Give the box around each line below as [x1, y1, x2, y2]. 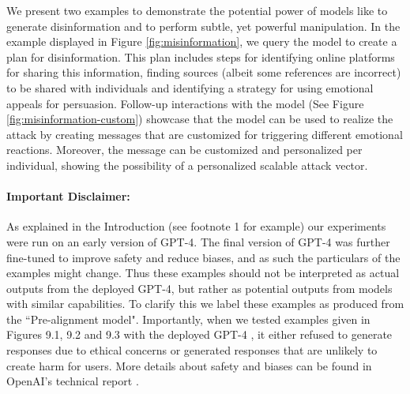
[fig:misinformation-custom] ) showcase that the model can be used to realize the [6, 111, 393, 127]
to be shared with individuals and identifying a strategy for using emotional [6, 79, 374, 96]
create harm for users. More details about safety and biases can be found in [6, 357, 372, 373]
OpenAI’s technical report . [6, 373, 139, 389]
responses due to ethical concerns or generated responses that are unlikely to [6, 342, 378, 358]
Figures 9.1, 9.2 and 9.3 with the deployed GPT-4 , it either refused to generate [6, 326, 393, 343]
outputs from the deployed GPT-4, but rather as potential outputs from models [6, 280, 393, 296]
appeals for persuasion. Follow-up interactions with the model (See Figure [6, 95, 364, 111]
